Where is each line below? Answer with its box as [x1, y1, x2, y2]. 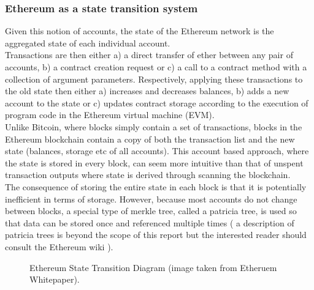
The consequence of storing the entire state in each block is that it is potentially [5, 180, 307, 193]
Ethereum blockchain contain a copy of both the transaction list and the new [5, 132, 295, 145]
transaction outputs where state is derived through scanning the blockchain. [5, 168, 291, 181]
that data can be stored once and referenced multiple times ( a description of [5, 216, 294, 229]
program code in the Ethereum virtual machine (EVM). [5, 108, 215, 121]
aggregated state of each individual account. [5, 36, 170, 49]
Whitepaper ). [29, 273, 80, 286]
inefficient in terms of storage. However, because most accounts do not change [5, 192, 297, 205]
